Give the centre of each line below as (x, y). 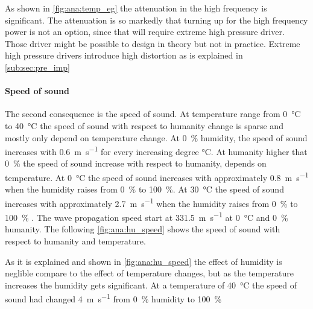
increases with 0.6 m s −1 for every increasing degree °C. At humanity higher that (156, 151)
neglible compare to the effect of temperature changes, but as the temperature (150, 273)
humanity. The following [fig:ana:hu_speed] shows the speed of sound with (143, 229)
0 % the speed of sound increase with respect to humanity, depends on (136, 163)
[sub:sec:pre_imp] (37, 67)
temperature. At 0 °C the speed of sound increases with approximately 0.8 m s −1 (157, 176)
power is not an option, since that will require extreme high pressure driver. (145, 32)
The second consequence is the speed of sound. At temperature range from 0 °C (153, 114)
